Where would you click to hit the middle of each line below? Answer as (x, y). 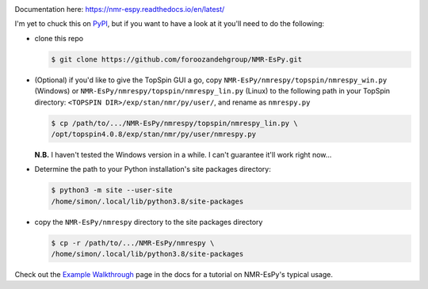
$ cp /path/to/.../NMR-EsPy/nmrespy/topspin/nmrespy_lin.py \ (174, 123)
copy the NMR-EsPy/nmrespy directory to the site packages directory (149, 222)
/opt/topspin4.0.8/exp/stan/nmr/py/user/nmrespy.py (154, 134)
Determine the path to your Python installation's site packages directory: (153, 169)
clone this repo (59, 38)
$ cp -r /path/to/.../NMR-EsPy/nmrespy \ (133, 243)
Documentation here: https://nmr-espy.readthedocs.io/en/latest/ (120, 9)
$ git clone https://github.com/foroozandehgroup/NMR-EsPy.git (177, 59)
